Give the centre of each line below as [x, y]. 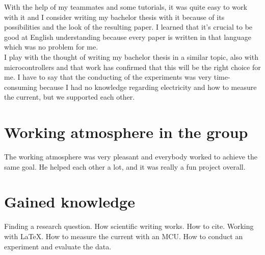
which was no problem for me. [51, 47]
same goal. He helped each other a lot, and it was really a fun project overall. [125, 166]
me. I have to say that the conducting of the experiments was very [108, 77]
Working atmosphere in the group [126, 132]
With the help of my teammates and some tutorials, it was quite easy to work [126, 7]
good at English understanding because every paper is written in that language [128, 37]
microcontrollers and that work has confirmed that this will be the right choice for [132, 67]
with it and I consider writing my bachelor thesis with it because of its [114, 17]
